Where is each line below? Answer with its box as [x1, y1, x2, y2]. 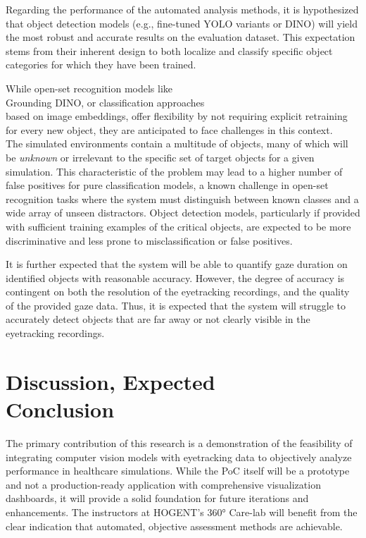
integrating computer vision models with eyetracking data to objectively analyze [6, 449, 352, 464]
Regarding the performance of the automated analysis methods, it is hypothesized [6, 2, 359, 16]
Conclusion [6, 395, 115, 424]
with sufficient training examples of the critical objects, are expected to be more [6, 219, 351, 233]
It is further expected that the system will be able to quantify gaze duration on [6, 257, 348, 271]
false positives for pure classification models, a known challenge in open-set [6, 178, 329, 192]
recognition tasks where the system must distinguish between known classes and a [6, 191, 359, 206]
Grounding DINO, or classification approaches [6, 94, 205, 109]
